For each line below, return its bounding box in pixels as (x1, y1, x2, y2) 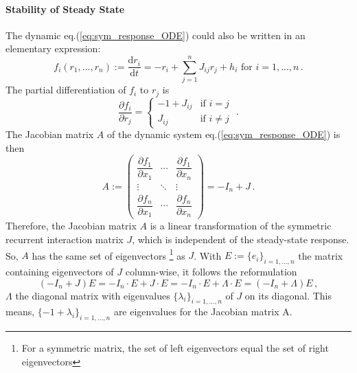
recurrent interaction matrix (5, 232, 124, 246)
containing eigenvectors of (5, 264, 114, 279)
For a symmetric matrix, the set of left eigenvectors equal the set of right (21, 341, 329, 355)
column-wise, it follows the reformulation (125, 264, 297, 279)
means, (5, 304, 35, 319)
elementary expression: (5, 41, 101, 56)
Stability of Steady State (5, 1, 125, 16)
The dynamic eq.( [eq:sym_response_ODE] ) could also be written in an (5, 27, 306, 42)
